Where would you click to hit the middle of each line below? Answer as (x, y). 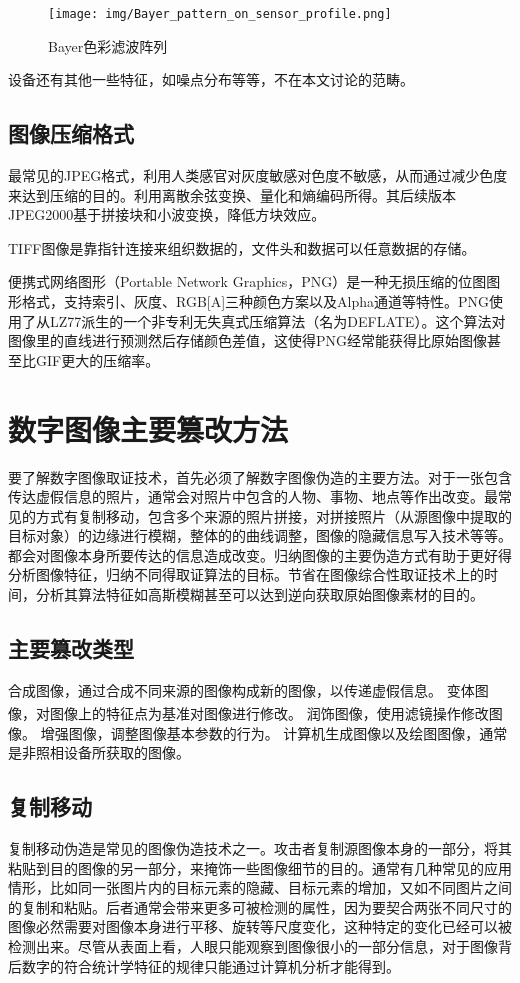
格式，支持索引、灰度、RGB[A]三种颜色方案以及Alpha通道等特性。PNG (255, 301)
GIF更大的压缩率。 (97, 359)
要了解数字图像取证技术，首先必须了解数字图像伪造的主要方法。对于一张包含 (260, 476)
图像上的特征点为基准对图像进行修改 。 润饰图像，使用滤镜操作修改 (269, 713)
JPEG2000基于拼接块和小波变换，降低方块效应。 (167, 214)
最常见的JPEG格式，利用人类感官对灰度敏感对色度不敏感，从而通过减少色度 (258, 175)
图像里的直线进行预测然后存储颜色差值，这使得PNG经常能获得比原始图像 (248, 340)
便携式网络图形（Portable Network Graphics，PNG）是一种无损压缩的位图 (247, 281)
